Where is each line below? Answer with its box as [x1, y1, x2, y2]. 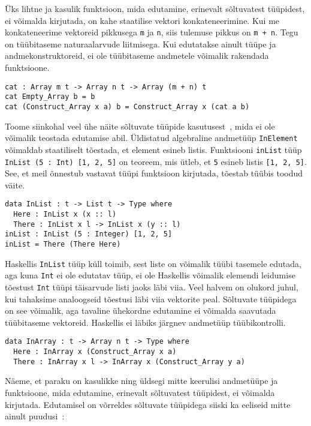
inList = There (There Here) [5, 239, 121, 248]
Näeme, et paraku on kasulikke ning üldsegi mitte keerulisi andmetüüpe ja [5, 374, 278, 387]
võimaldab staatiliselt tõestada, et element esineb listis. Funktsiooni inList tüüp [5, 143, 302, 155]
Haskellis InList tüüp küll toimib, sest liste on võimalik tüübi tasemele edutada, [5, 257, 301, 269]
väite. [5, 178, 25, 191]
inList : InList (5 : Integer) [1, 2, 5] [5, 230, 173, 239]
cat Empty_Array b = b [5, 92, 95, 101]
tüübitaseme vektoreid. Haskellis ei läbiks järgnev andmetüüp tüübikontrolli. [5, 316, 286, 328]
